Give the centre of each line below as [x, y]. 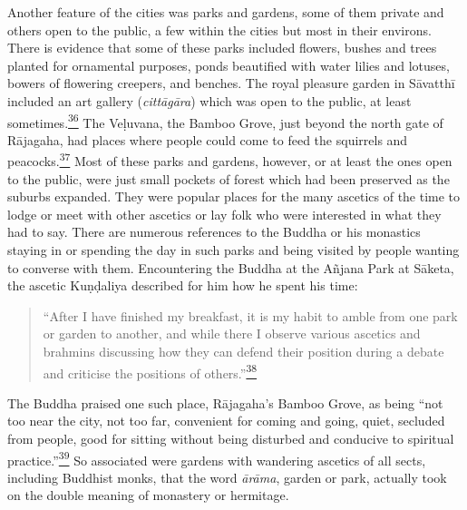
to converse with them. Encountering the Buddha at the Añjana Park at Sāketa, [231, 267]
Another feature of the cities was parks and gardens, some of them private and [226, 12]
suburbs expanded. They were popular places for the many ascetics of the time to [234, 196]
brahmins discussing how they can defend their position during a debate [243, 351]
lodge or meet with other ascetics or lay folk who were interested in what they [224, 214]
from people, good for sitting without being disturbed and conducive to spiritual [231, 439]
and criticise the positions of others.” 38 [150, 371]
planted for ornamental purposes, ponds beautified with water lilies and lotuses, [229, 65]
